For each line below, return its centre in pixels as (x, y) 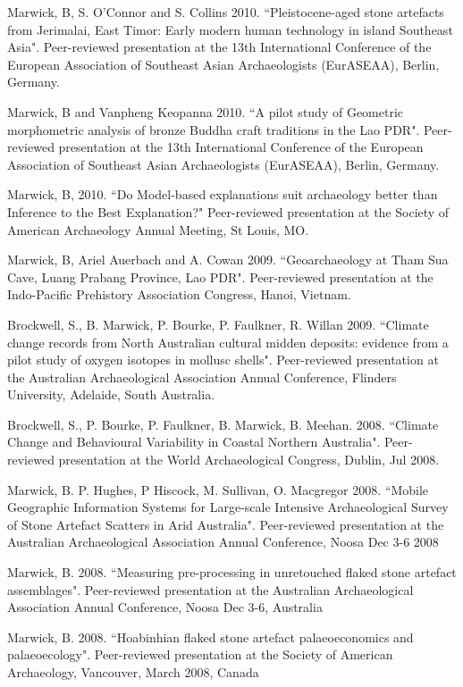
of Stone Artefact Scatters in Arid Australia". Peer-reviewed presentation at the (226, 524)
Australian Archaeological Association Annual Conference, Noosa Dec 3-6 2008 (223, 542)
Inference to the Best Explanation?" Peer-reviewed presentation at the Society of (228, 211)
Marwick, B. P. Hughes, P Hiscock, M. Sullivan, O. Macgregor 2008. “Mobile (218, 489)
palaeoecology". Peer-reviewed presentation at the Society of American (200, 654)
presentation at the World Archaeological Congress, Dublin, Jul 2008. (249, 460)
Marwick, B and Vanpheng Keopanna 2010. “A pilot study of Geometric (206, 111)
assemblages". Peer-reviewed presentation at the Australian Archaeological (210, 589)
